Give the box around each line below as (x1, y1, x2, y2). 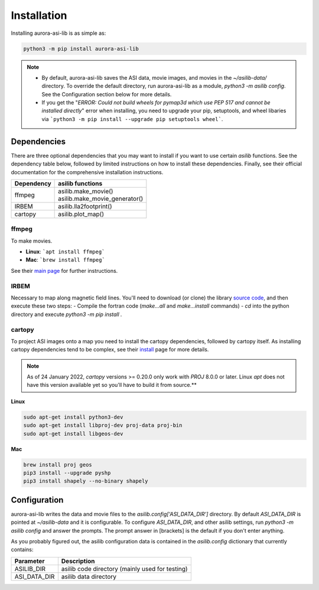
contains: (11, 546, 34, 553)
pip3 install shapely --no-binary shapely (23, 478, 148, 484)
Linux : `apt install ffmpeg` (25, 248, 105, 255)
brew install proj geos (23, 461, 93, 468)
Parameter (14, 557, 45, 565)
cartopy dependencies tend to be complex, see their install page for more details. (11, 346, 209, 353)
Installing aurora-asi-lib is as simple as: (11, 30, 106, 37)
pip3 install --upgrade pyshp (23, 470, 111, 476)
